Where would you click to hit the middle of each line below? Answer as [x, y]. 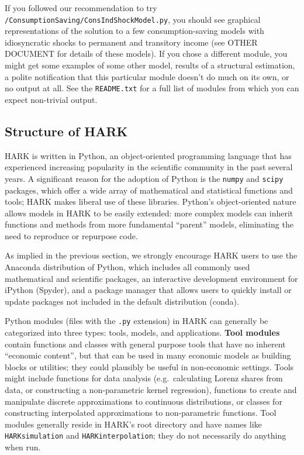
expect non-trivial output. [51, 99]
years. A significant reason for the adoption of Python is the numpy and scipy [144, 178]
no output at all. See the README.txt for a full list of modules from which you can [152, 88]
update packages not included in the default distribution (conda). [122, 301]
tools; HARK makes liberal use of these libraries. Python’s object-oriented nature [151, 201]
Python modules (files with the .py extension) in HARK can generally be [137, 321]
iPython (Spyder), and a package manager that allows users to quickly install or [148, 290]
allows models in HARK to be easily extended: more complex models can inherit [149, 213]
